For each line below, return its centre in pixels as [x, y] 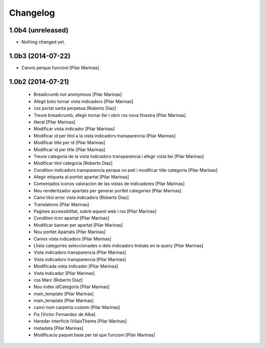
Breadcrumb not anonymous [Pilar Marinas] [78, 94]
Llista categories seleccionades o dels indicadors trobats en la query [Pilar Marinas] [119, 245]
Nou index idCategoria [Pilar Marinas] [72, 287]
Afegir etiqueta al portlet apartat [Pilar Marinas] [81, 177]
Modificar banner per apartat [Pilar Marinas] [78, 225]
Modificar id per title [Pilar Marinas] [69, 149]
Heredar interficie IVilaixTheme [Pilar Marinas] [80, 321]
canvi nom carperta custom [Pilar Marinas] [77, 307]
